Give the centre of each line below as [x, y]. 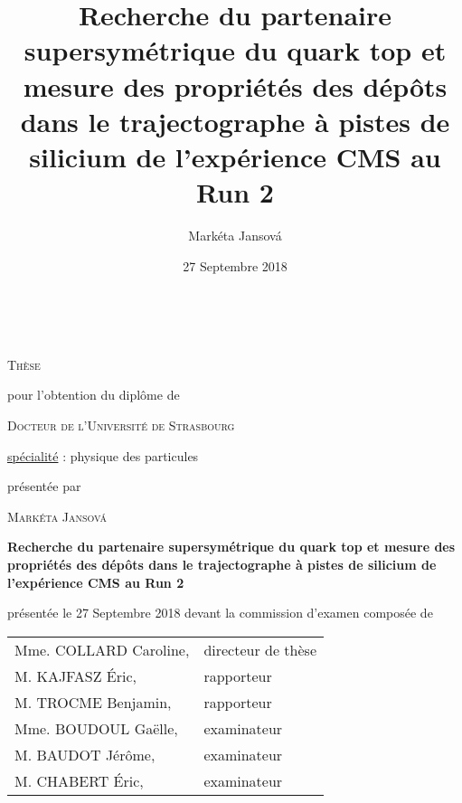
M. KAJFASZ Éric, [75, 675]
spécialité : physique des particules [103, 455]
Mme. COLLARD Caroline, [102, 649]
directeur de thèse [260, 649]
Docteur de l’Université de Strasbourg [121, 425]
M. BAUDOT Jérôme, [85, 754]
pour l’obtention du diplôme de [94, 395]
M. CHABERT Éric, [79, 780]
